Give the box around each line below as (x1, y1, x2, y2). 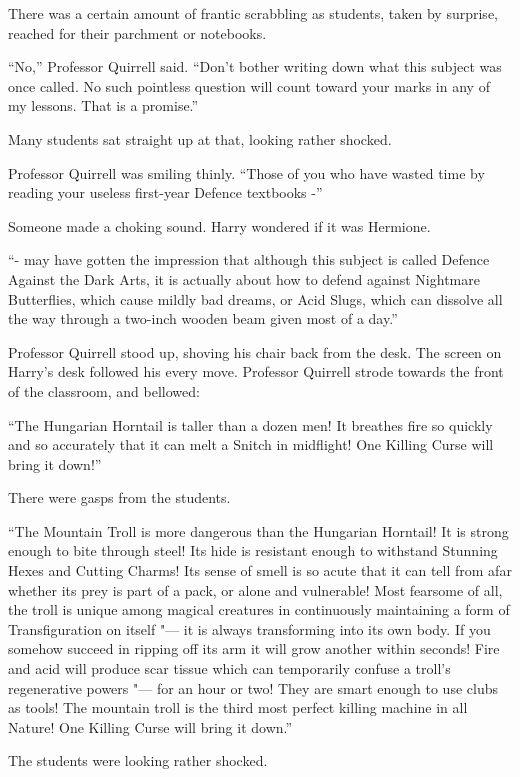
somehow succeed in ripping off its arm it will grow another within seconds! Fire (8, 638, 500, 659)
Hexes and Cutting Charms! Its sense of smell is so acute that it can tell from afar (8, 560, 512, 581)
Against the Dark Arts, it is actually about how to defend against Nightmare (8, 268, 480, 289)
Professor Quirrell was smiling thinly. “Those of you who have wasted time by (8, 162, 485, 183)
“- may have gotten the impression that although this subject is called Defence (8, 249, 490, 270)
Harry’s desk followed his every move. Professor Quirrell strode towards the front (8, 361, 504, 382)
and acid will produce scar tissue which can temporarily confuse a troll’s (8, 658, 451, 679)
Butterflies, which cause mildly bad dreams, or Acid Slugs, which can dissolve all (8, 288, 503, 309)
